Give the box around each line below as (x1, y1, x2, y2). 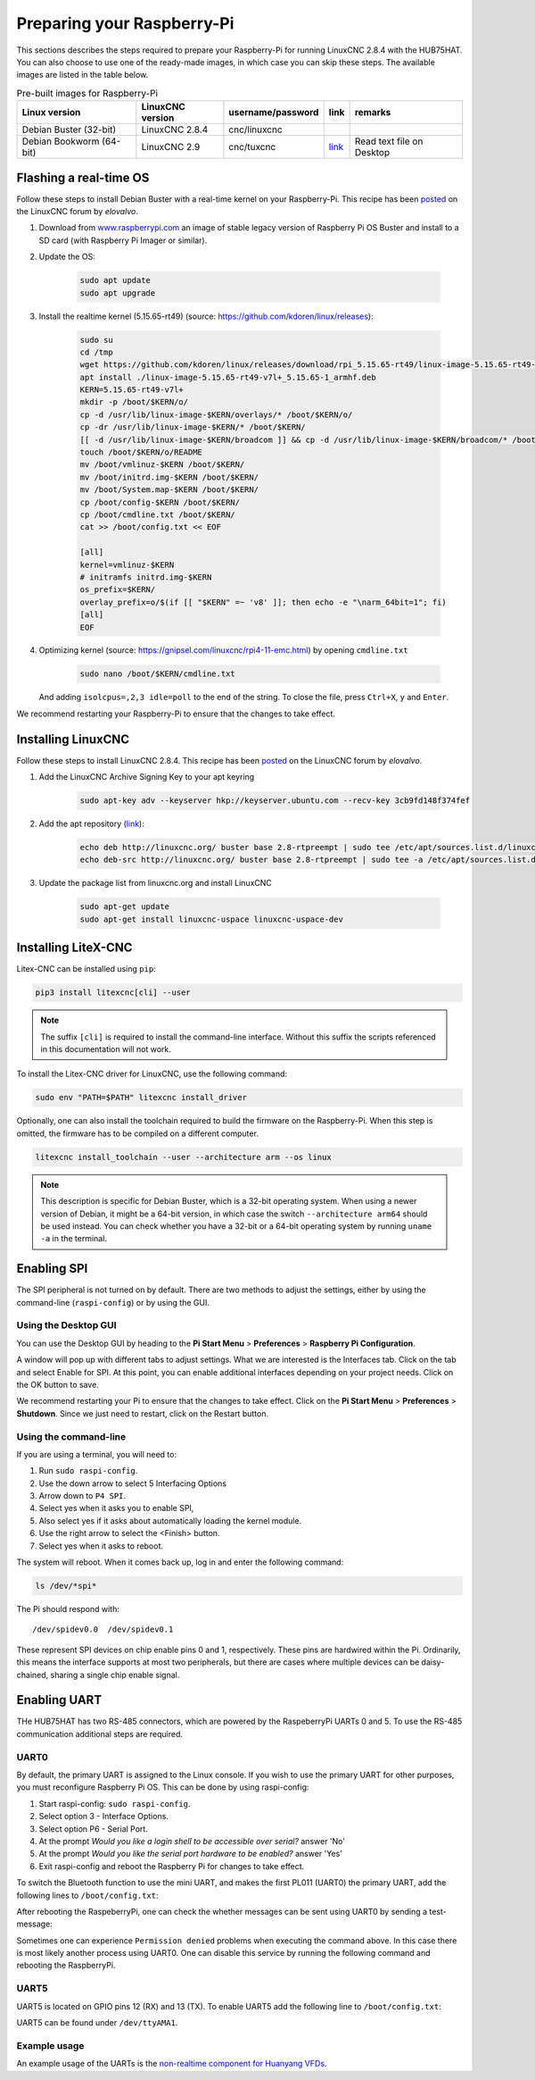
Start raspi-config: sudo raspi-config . (38, 1798, 191, 1809)
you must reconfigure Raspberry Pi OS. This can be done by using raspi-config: (16, 1782, 309, 1792)
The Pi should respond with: (16, 1604, 120, 1614)
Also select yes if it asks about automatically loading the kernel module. (38, 1515, 302, 1526)
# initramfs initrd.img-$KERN (79, 572, 212, 582)
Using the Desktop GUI (16, 1319, 117, 1332)
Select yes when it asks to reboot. (38, 1541, 164, 1551)
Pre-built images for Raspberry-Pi (16, 87, 159, 99)
